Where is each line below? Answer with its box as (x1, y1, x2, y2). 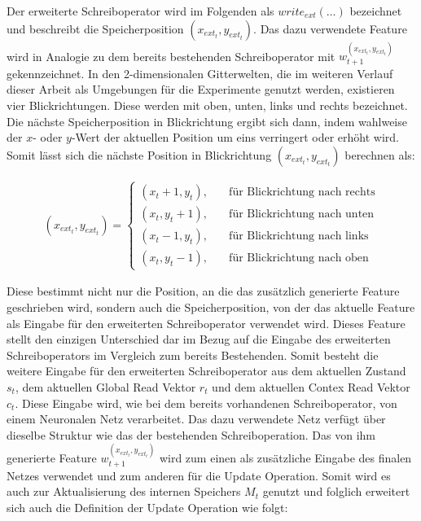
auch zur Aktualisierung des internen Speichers (7, 483, 241, 500)
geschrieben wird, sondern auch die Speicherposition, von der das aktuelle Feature (7, 299, 415, 316)
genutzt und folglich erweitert (262, 483, 410, 500)
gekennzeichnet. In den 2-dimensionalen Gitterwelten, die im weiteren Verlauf (7, 64, 393, 81)
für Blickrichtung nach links (229, 230, 369, 243)
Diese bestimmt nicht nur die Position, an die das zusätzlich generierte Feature (7, 282, 400, 300)
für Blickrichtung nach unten (229, 208, 375, 221)
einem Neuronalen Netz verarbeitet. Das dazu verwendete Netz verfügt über (7, 410, 386, 427)
